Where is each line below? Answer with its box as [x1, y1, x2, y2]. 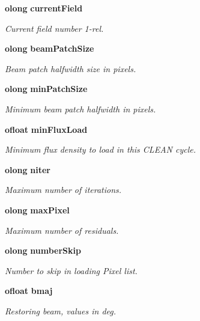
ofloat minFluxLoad [5, 123, 88, 135]
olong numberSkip [5, 244, 81, 257]
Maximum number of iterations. [5, 183, 122, 196]
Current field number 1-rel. [5, 22, 104, 34]
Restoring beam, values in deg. [5, 304, 117, 317]
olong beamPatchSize [5, 42, 94, 55]
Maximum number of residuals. [5, 224, 119, 236]
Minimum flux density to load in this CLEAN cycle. [5, 143, 196, 156]
